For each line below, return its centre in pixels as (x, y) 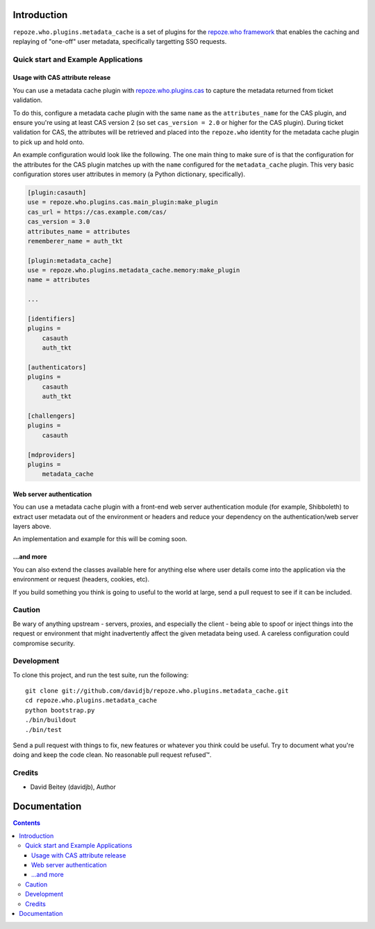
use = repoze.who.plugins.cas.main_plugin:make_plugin (123, 202)
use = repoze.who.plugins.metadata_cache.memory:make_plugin (134, 270)
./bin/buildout (51, 720)
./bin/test (44, 730)
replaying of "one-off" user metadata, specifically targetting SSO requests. (120, 41)
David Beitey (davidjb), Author (73, 787)
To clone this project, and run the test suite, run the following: (101, 675)
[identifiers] (51, 319)
